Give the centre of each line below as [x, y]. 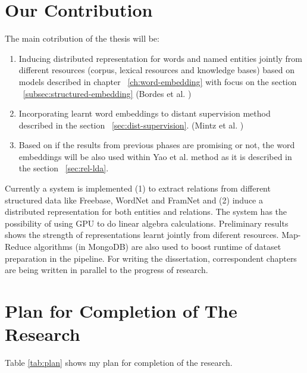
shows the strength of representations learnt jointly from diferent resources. [142, 235]
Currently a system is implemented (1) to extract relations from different [138, 188]
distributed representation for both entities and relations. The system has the [146, 211]
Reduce [18, 247]
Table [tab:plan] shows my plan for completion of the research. [119, 363]
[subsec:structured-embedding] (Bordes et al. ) [107, 93]
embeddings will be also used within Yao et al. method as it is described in [155, 156]
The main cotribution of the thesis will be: [82, 38]
